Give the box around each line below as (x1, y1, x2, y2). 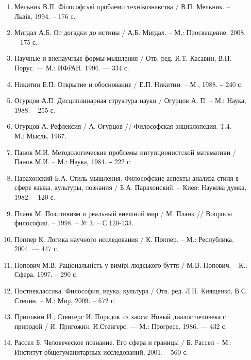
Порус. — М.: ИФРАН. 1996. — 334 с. (14, 62, 129, 72)
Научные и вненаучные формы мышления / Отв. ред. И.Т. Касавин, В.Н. (14, 53, 232, 63)
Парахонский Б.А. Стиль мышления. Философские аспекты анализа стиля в (14, 172, 239, 183)
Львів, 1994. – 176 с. (14, 11, 76, 21)
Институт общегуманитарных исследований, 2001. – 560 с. (14, 347, 188, 357)
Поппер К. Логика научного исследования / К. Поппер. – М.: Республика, (14, 234, 234, 244)
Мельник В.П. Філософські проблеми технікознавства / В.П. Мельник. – (14, 1, 230, 11)
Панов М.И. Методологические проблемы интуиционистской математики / (14, 147, 236, 157)
